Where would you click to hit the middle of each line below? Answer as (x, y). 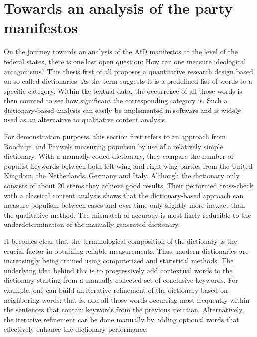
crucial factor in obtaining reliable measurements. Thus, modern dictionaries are (126, 251)
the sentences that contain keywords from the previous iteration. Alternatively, (124, 309)
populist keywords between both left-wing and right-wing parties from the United (128, 166)
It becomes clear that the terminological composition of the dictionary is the (121, 241)
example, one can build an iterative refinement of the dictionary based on (116, 289)
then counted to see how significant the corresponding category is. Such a (116, 100)
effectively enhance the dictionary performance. (76, 329)
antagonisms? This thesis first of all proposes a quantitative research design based (128, 71)
